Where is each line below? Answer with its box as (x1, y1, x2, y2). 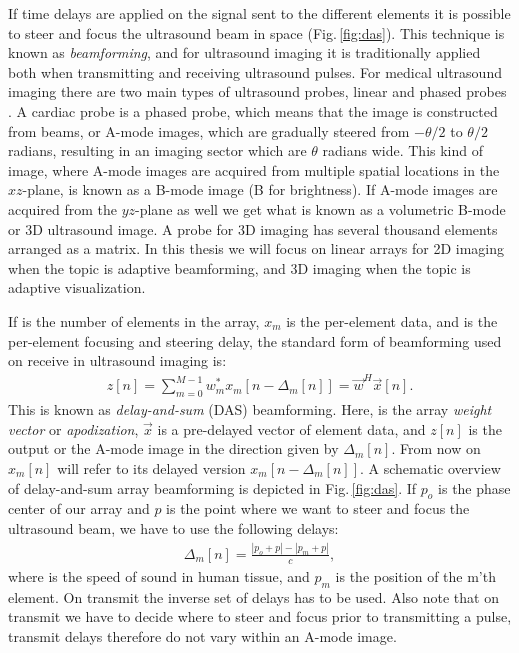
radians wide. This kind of (322, 140, 484, 161)
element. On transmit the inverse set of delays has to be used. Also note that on (8, 586, 499, 607)
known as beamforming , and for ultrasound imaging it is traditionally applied (8, 42, 481, 63)
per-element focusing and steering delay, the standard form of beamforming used (8, 330, 502, 351)
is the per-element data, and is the (286, 310, 498, 331)
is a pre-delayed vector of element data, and (157, 418, 426, 439)
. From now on (391, 438, 481, 459)
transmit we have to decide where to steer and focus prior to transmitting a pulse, (8, 606, 512, 627)
